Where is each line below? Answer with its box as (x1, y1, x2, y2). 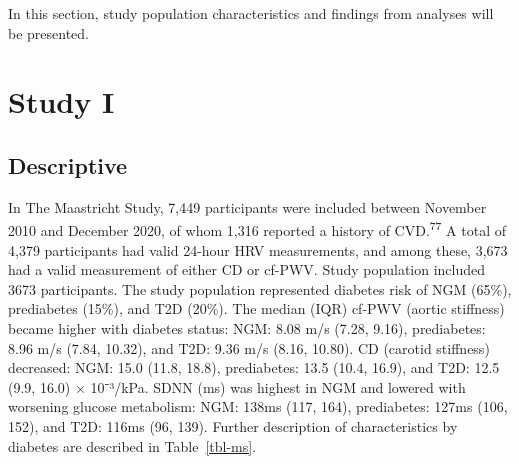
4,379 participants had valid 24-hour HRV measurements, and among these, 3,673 (8, 239, 508, 260)
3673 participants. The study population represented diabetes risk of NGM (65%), (8, 278, 512, 299)
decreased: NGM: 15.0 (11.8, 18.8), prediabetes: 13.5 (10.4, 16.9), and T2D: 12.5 (8, 357, 500, 378)
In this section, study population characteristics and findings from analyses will (8, 3, 494, 23)
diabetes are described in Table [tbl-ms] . (8, 435, 257, 456)
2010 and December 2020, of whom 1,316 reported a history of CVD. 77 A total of (8, 217, 507, 241)
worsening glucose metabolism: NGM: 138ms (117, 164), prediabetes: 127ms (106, (8, 396, 508, 417)
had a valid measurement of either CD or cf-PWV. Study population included (8, 259, 486, 280)
